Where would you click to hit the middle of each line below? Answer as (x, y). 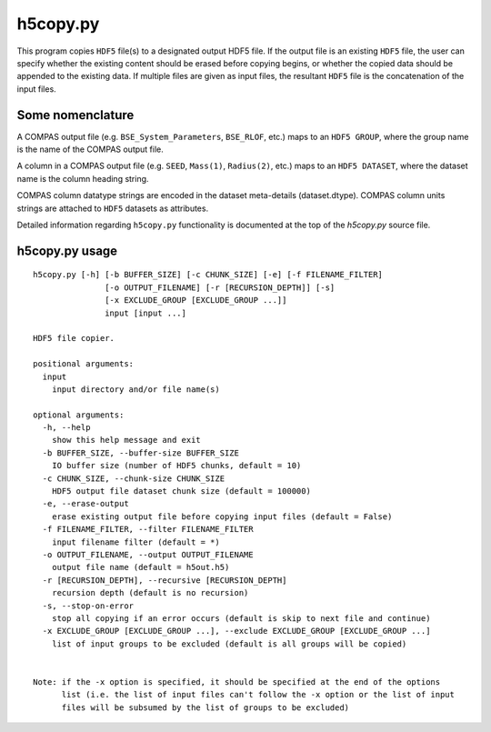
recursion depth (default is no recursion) (150, 593)
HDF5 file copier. (74, 338)
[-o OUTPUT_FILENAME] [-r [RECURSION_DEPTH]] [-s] (220, 287)
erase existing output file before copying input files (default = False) (222, 516)
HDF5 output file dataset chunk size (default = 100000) (181, 491)
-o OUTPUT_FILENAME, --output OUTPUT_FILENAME (148, 554)
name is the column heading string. (83, 178)
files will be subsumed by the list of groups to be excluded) (205, 707)
